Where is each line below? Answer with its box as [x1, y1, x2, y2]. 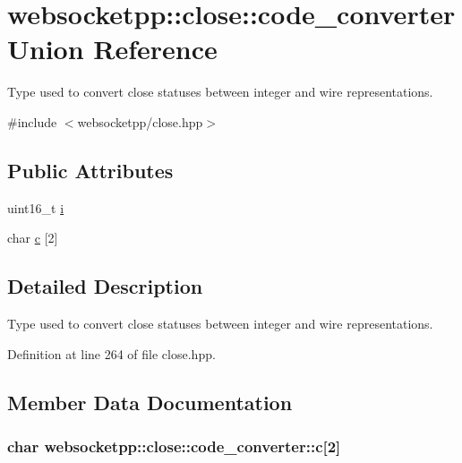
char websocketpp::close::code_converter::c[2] [7, 434, 341, 457]
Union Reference [7, 30, 218, 67]
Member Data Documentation [7, 388, 293, 416]
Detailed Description [7, 272, 203, 300]
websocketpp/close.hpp [77, 112, 203, 131]
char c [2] [7, 228, 58, 247]
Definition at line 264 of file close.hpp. [7, 344, 216, 363]
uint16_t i [7, 198, 64, 217]
